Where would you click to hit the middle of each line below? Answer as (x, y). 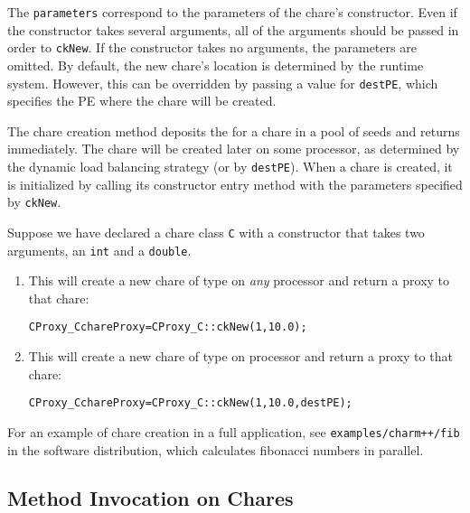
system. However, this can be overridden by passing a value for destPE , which (223, 83)
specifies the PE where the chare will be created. (142, 101)
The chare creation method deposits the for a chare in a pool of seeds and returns (234, 131)
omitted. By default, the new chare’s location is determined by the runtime (216, 65)
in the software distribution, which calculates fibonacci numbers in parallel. (216, 449)
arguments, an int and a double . (99, 250)
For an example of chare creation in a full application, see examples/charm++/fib (234, 431)
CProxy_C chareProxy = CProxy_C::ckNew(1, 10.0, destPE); (190, 403)
